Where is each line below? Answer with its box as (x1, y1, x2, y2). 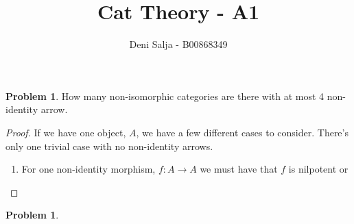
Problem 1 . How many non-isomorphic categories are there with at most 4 (5, 88, 324, 103)
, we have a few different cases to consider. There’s (136, 125, 349, 139)
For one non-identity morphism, (21, 162, 156, 176)
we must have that (200, 162, 278, 176)
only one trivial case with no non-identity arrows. (5, 138, 213, 153)
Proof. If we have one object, (5, 125, 126, 139)
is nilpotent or (288, 162, 349, 176)
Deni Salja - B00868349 (129, 37, 228, 51)
